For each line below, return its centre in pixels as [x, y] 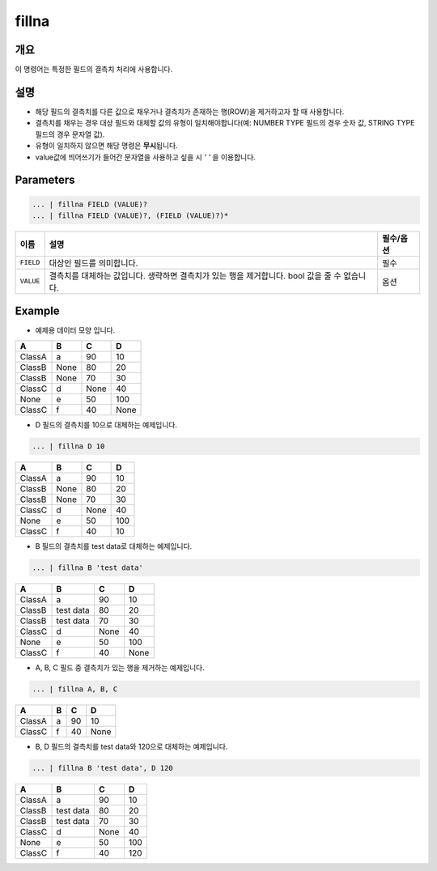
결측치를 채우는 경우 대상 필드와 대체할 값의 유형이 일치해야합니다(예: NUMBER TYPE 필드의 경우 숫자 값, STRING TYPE [225, 123]
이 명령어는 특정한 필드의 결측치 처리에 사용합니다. [94, 70]
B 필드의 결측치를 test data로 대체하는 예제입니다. [114, 546]
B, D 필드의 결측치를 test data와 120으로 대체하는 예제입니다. [132, 746]
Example [37, 311]
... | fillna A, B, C [75, 689]
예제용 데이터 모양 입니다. [75, 330]
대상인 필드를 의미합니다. [93, 263]
